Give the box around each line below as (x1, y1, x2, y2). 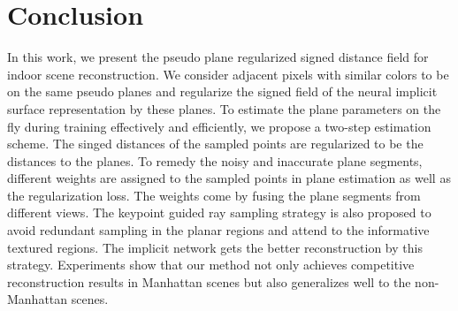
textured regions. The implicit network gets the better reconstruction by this (7, 238, 423, 256)
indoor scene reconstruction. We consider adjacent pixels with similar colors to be (7, 64, 449, 83)
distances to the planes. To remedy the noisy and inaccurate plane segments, (7, 151, 423, 170)
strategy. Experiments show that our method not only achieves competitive (7, 255, 415, 274)
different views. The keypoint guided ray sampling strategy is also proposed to (7, 203, 431, 222)
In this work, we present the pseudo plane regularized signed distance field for (7, 48, 429, 66)
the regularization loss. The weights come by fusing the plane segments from (7, 186, 421, 204)
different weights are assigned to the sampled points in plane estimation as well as (7, 169, 451, 187)
